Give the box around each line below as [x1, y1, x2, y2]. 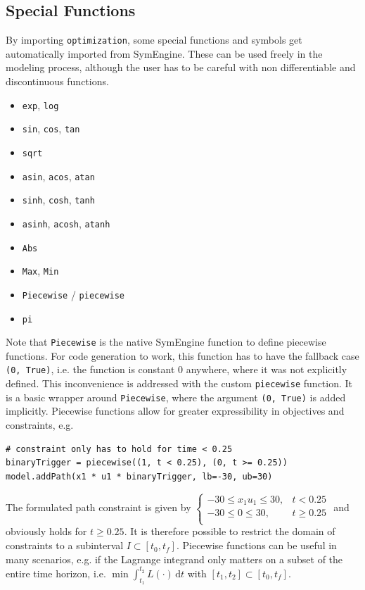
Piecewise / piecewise [22, 287, 124, 301]
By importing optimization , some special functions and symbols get [6, 32, 302, 47]
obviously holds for [6, 524, 87, 539]
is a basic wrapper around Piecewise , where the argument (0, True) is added [6, 389, 346, 404]
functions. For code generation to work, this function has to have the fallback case [6, 348, 359, 363]
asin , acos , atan [22, 168, 95, 183]
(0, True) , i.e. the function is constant [6, 362, 175, 377]
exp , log [22, 97, 59, 112]
